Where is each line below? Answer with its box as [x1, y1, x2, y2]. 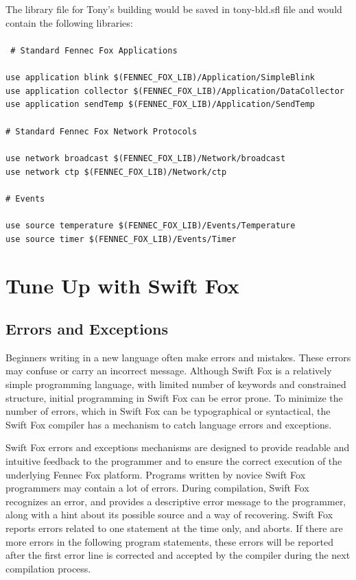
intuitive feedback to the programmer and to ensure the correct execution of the [5, 454, 342, 468]
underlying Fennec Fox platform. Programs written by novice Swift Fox [5, 467, 306, 481]
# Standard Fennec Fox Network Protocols [5, 126, 198, 136]
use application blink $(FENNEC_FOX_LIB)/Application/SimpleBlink [5, 73, 316, 83]
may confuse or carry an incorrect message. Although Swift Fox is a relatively [5, 363, 332, 378]
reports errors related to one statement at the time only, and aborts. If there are [5, 521, 343, 535]
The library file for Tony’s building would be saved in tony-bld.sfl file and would [5, 2, 342, 16]
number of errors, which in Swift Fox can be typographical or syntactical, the [5, 404, 331, 418]
